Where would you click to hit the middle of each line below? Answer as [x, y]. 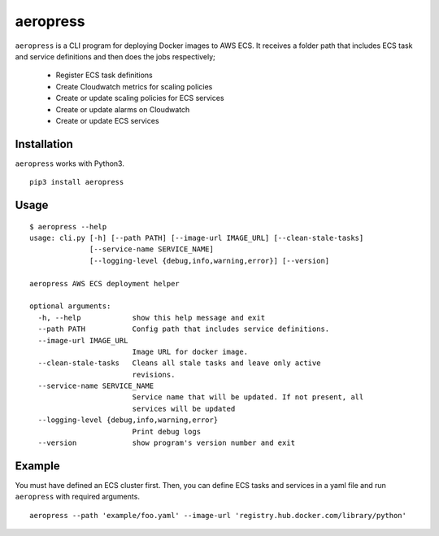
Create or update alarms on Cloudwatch [123, 109]
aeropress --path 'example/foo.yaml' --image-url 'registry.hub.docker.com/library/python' [218, 515]
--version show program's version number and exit [167, 443]
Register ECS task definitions [104, 75]
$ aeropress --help [68, 227]
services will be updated [184, 408]
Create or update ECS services [107, 120]
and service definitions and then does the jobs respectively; [115, 56]
